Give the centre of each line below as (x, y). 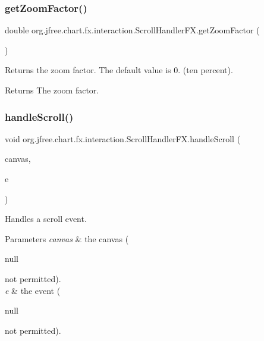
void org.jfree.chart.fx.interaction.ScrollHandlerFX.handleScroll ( (123, 138)
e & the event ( (33, 290)
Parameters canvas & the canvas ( (67, 238)
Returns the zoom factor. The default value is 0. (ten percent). (119, 70)
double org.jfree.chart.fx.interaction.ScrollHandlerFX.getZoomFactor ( (132, 30)
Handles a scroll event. (46, 219)
